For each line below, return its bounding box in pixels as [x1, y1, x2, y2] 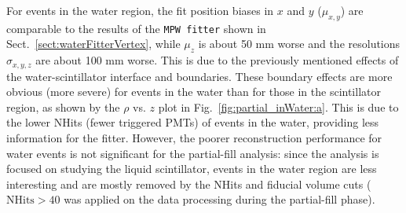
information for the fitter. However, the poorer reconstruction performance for [6, 130, 382, 146]
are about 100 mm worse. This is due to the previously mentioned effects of [35, 52, 399, 68]
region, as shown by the [6, 98, 120, 115]
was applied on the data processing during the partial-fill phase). [64, 191, 375, 207]
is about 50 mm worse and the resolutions [198, 35, 401, 52]
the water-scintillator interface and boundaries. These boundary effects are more [6, 68, 393, 84]
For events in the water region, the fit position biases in [6, 2, 274, 18]
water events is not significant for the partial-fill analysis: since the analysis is [6, 145, 379, 161]
